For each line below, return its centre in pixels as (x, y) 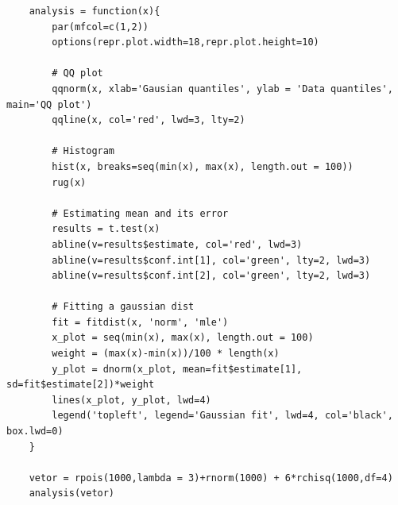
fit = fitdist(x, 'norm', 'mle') (140, 322)
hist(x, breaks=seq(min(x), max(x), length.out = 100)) (203, 166)
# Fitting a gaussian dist (123, 307)
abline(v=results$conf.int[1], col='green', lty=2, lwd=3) (211, 260)
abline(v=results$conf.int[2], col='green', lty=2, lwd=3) (211, 276)
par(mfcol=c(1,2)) (100, 27)
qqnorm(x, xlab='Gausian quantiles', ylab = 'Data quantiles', (222, 89)
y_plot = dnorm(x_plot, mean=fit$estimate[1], (177, 369)
